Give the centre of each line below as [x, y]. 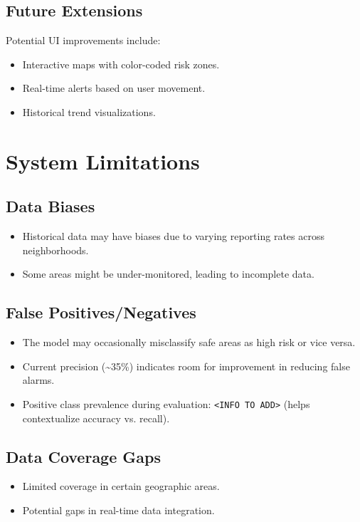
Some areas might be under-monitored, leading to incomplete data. [168, 274]
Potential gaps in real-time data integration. [118, 510]
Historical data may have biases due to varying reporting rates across [173, 236]
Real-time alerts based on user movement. [114, 88]
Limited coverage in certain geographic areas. [121, 486]
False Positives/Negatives [101, 312]
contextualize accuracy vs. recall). [96, 418]
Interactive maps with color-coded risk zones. [121, 64]
